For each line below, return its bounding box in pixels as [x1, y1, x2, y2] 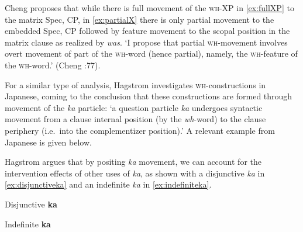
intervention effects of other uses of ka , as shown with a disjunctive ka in [5, 167, 265, 179]
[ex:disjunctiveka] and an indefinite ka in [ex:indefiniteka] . [5, 178, 212, 191]
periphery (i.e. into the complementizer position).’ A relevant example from [5, 124, 275, 136]
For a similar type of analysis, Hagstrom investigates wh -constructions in [5, 78, 266, 91]
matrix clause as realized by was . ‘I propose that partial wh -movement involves [5, 36, 288, 48]
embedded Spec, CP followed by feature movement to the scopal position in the [5, 25, 290, 37]
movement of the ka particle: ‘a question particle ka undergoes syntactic [5, 101, 263, 113]
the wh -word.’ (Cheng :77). [5, 58, 101, 71]
